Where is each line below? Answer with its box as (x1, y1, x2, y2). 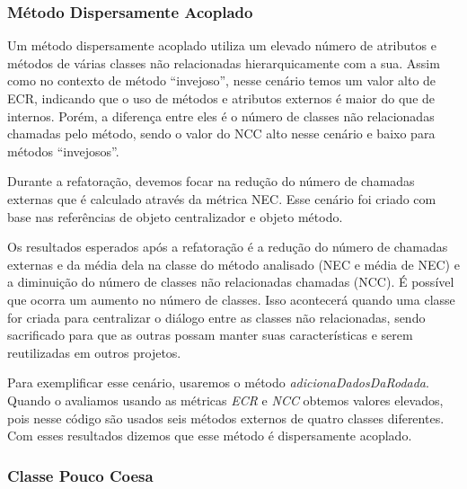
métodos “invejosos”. (7, 141, 119, 160)
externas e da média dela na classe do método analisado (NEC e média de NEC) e (7, 254, 460, 273)
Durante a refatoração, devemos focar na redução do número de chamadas (7, 172, 415, 191)
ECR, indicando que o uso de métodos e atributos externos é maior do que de (7, 89, 436, 107)
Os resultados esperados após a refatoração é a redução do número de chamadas (7, 237, 448, 256)
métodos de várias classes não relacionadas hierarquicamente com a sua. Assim (7, 53, 440, 72)
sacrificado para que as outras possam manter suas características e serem (7, 325, 413, 344)
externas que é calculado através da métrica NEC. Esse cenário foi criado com (7, 189, 436, 208)
